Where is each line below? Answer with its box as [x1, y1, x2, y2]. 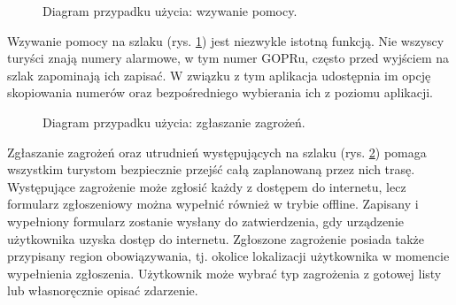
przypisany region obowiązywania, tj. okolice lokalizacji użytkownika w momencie [7, 247, 450, 265]
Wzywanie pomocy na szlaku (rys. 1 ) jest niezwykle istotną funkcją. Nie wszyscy [7, 31, 444, 50]
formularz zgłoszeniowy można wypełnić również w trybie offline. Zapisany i [7, 194, 419, 213]
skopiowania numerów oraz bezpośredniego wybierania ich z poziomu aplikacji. [7, 83, 433, 102]
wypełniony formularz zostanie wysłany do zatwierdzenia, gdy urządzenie [7, 211, 404, 230]
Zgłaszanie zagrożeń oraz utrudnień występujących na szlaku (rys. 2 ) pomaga [7, 142, 427, 161]
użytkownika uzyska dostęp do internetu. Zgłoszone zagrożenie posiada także [7, 229, 424, 248]
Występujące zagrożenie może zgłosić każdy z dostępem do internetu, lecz [7, 177, 406, 195]
